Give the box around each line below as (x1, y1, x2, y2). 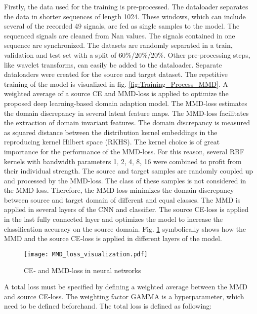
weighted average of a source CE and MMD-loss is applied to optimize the (4, 88, 229, 99)
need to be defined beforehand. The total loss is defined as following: (4, 301, 212, 311)
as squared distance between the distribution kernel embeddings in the (4, 127, 217, 137)
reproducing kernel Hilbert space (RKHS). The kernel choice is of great (4, 137, 220, 147)
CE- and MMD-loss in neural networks (24, 265, 141, 275)
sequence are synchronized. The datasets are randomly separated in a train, (4, 40, 233, 50)
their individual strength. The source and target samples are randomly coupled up (4, 166, 253, 176)
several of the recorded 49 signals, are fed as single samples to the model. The (4, 21, 240, 31)
